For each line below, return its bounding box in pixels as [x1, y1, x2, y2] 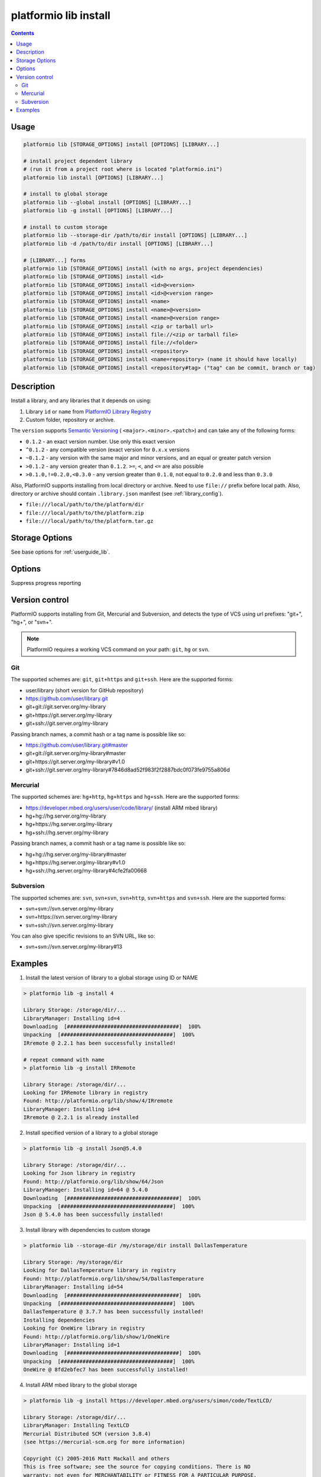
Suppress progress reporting [11, 580, 81, 586]
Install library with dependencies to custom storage [25, 1227, 150, 1234]
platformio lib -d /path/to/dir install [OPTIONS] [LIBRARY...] [23, 240, 214, 247]
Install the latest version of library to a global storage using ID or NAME [25, 974, 198, 981]
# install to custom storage [23, 223, 108, 230]
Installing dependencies [23, 1316, 96, 1323]
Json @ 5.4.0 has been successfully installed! [23, 1211, 163, 1218]
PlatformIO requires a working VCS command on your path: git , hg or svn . [27, 646, 209, 653]
